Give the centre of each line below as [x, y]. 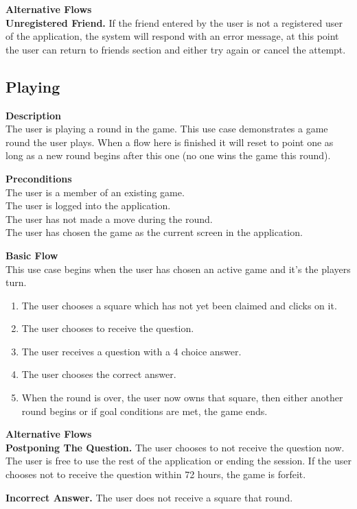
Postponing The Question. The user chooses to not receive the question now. [175, 447]
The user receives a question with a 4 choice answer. [131, 351]
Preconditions [39, 178]
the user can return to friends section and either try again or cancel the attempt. [176, 49]
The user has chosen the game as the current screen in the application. [154, 232]
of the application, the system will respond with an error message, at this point [172, 36]
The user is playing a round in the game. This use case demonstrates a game [167, 129]
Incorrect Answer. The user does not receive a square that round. [149, 497]
